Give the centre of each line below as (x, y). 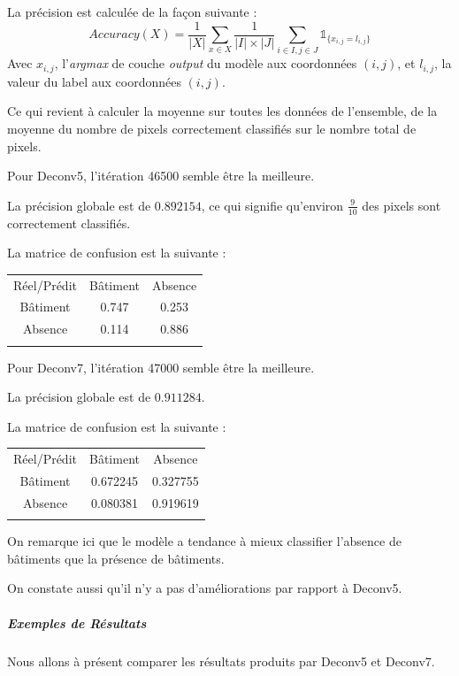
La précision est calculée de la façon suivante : (132, 12)
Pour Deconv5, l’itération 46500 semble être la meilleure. (161, 176)
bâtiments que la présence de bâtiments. (116, 558)
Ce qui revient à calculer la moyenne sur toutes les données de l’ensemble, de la (222, 111)
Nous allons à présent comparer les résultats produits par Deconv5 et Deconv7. (221, 661)
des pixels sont (402, 205)
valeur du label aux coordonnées (94, 81)
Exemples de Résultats (77, 622)
